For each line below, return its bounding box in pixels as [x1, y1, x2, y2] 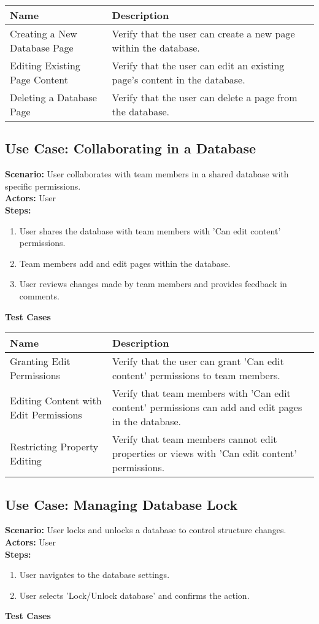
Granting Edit [10, 354, 71, 369]
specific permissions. [5, 179, 81, 192]
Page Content [10, 72, 68, 87]
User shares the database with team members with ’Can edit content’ [19, 224, 281, 237]
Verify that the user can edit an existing [112, 58, 285, 72]
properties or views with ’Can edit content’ [112, 446, 297, 461]
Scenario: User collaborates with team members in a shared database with [5, 168, 289, 180]
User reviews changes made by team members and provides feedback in [19, 277, 287, 290]
